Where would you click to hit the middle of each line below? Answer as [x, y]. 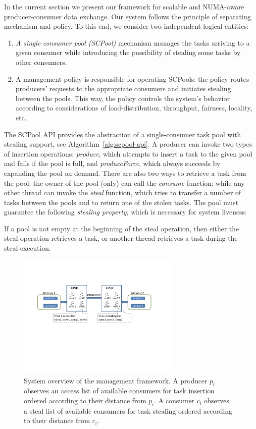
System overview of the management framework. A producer [116, 380]
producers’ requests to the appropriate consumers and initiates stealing [123, 88]
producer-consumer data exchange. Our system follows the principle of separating [128, 16]
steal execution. [27, 248]
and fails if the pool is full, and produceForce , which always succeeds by [112, 163]
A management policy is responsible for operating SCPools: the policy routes [132, 79]
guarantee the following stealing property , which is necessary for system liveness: [126, 212]
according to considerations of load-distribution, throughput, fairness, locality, [134, 108]
